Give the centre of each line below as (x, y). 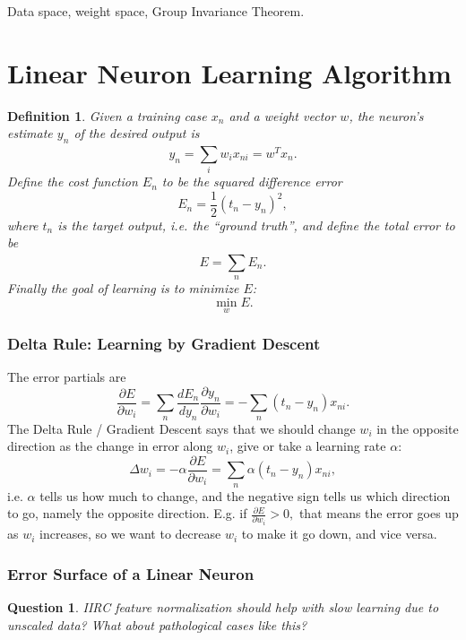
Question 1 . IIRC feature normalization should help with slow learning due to (223, 606)
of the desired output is (137, 133)
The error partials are (67, 377)
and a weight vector (282, 115)
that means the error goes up (379, 513)
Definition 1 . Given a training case (107, 115)
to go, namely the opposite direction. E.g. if (127, 513)
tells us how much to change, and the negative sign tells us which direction (245, 495)
